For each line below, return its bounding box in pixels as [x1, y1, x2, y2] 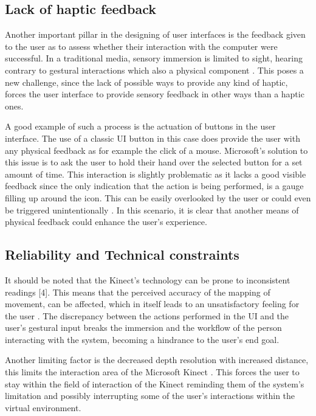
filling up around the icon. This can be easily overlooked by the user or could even [5, 191, 311, 204]
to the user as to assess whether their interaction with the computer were [5, 40, 278, 52]
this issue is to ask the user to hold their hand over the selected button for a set [5, 156, 303, 168]
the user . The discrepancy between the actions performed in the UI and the [5, 309, 289, 322]
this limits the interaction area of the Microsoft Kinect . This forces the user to [5, 366, 300, 378]
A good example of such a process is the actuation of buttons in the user [5, 120, 276, 133]
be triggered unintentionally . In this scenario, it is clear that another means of [5, 203, 299, 216]
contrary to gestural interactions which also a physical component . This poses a [5, 63, 304, 76]
